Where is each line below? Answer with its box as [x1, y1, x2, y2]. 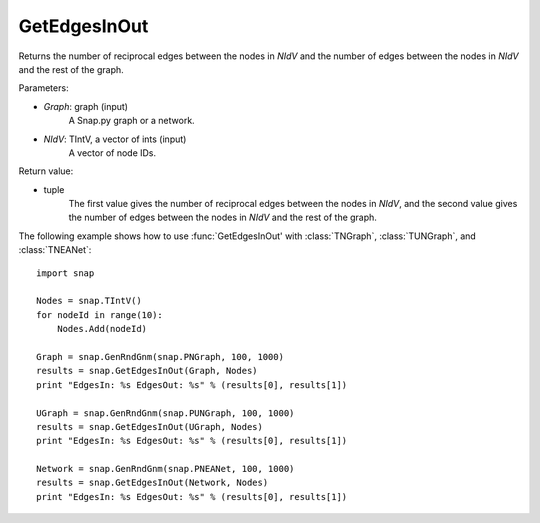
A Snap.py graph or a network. [68, 115, 195, 127]
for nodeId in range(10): [36, 309, 164, 320]
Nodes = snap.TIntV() [36, 295, 142, 307]
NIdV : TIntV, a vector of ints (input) [43, 133, 187, 145]
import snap [36, 267, 95, 279]
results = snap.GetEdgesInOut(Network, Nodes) [36, 477, 269, 489]
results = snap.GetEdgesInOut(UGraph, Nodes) [36, 421, 264, 432]
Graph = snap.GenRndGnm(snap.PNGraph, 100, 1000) [36, 351, 285, 362]
